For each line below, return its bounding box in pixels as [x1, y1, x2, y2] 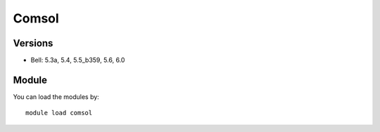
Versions [13, 37, 53, 49]
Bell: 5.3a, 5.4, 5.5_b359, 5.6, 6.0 [30, 56, 125, 65]
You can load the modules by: [13, 92, 100, 101]
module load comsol [25, 109, 93, 117]
